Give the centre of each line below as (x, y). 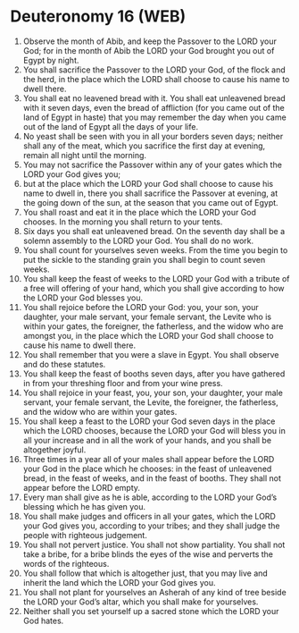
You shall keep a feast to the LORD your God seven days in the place (149, 421)
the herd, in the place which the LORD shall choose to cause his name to (156, 79)
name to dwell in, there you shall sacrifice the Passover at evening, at (150, 193)
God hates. (43, 620)
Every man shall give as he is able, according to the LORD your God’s (150, 497)
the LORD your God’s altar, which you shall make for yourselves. (141, 602)
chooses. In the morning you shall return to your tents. (123, 222)
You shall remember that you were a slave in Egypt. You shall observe (151, 354)
